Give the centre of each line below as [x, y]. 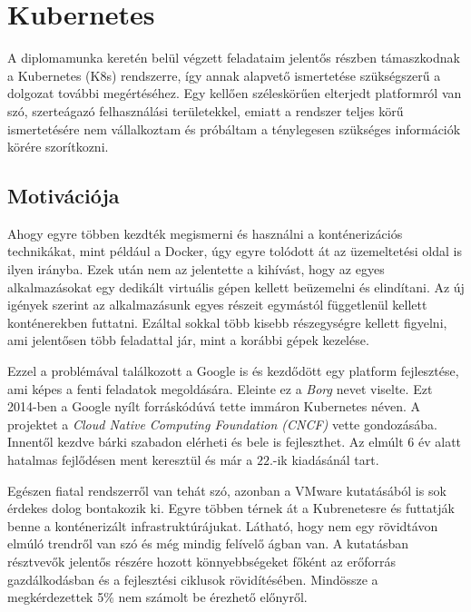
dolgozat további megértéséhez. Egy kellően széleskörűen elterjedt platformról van [235, 93]
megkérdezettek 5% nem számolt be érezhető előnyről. [157, 597]
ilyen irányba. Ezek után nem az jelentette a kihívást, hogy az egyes [196, 269]
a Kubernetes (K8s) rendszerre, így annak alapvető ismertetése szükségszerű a [224, 75]
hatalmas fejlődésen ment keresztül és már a [130, 460]
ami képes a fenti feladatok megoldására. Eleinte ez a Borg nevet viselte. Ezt [220, 388]
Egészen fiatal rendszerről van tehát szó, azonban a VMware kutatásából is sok [227, 490]
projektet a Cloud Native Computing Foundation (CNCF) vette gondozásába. [222, 424]
